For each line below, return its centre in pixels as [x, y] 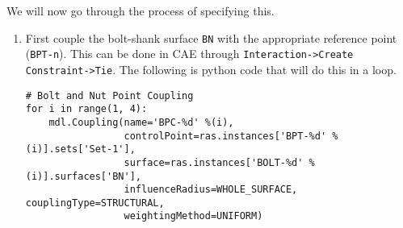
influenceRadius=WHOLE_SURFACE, [211, 190]
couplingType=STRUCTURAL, [95, 203]
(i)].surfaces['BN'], [83, 176]
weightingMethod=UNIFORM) [193, 216]
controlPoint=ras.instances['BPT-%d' [225, 136]
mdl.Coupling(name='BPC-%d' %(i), [141, 122]
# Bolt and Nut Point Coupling [109, 95]
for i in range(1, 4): [86, 109]
